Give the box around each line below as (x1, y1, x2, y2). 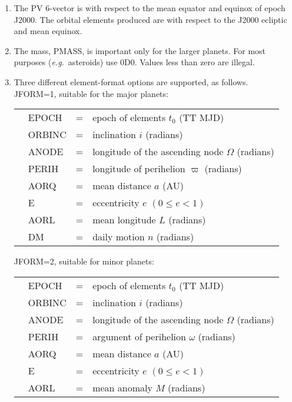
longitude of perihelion (92, 162, 185, 176)
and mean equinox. (14, 25, 82, 37)
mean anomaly (92, 380, 152, 394)
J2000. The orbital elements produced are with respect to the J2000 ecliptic (14, 13, 287, 25)
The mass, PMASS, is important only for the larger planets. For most (14, 44, 266, 56)
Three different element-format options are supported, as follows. (14, 75, 248, 88)
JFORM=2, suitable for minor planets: (14, 255, 154, 267)
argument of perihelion (92, 329, 186, 343)
